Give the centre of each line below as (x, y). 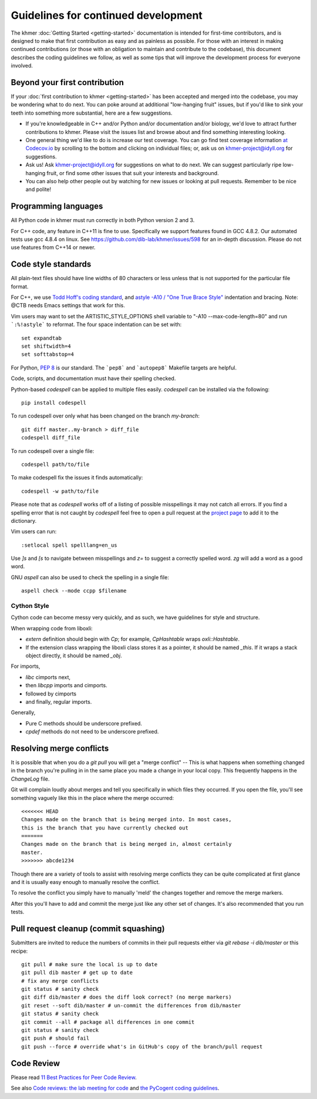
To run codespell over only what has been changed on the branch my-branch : (105, 416)
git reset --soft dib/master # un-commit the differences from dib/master (131, 1005)
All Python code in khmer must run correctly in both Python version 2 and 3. (103, 220)
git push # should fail (55, 1038)
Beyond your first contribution (68, 82)
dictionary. (24, 520)
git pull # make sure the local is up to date (90, 964)
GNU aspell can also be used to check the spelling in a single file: (90, 577)
